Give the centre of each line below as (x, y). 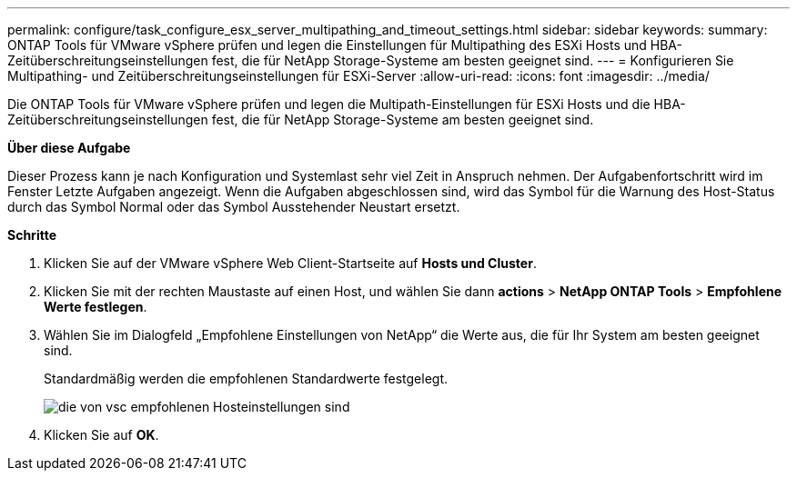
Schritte (32, 235)
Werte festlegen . (96, 307)
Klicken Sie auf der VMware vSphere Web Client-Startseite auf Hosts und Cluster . (290, 263)
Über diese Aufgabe (69, 148)
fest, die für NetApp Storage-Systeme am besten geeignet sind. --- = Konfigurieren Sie (473, 60)
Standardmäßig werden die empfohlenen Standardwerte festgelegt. (246, 378)
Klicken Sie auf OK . (101, 435)
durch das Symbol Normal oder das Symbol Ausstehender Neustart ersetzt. (234, 207)
